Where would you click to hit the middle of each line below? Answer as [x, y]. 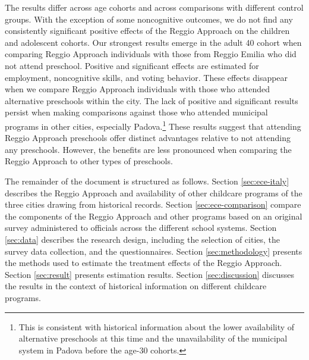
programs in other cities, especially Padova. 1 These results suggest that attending [153, 125]
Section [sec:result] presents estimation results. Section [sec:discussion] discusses [149, 274]
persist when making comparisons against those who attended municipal [136, 112]
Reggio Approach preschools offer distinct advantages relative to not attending [148, 138]
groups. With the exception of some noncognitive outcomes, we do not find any [149, 19]
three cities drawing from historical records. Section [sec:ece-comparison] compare [153, 204]
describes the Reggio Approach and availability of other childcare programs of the [154, 192]
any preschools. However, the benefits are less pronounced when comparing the [148, 149]
